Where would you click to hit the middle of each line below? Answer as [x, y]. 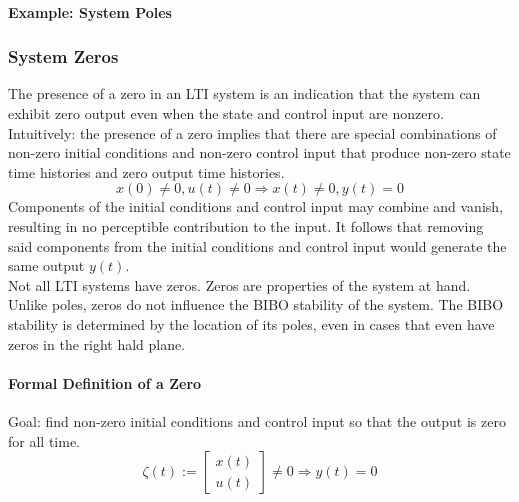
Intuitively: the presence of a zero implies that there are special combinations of [252, 132]
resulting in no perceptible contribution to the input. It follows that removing [246, 225]
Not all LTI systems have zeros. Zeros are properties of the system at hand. [239, 284]
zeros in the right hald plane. [97, 343]
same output [46, 265]
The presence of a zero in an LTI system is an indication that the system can [244, 93]
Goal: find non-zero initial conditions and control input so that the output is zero [257, 420]
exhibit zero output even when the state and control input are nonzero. [226, 113]
